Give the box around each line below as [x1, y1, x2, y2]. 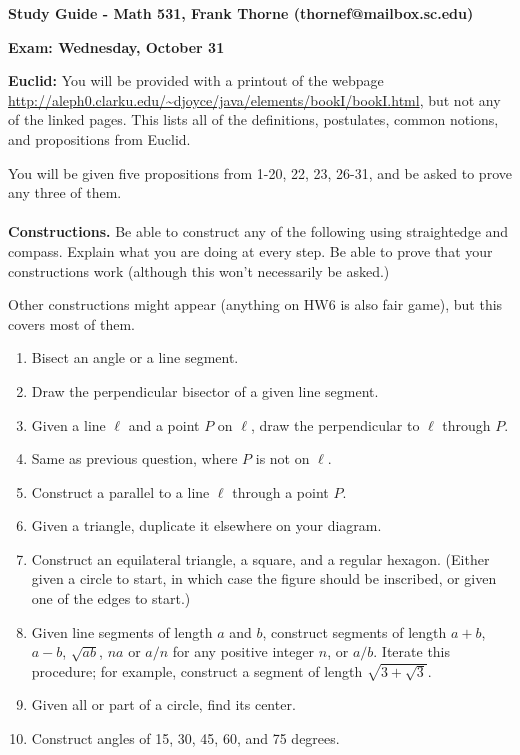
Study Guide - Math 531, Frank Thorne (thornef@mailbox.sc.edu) [8, 3, 474, 23]
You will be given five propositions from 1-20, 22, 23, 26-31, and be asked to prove [8, 162, 512, 183]
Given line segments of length [31, 621, 213, 642]
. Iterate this [373, 641, 451, 662]
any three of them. [8, 182, 122, 203]
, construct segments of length [262, 621, 447, 642]
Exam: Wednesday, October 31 [8, 36, 225, 57]
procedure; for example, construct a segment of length [31, 660, 363, 681]
